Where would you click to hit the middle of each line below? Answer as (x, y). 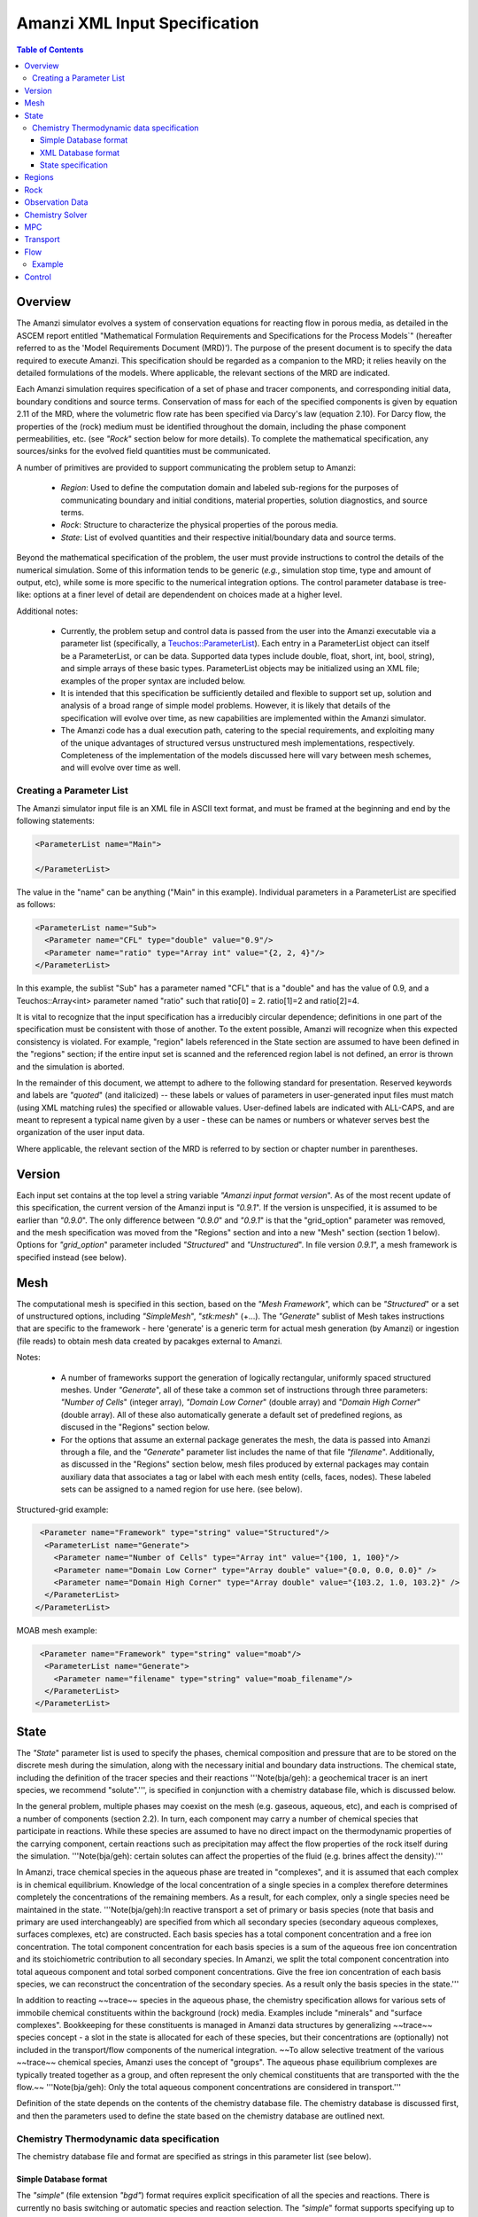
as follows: (36, 905)
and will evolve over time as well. (121, 768)
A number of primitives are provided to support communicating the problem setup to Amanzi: (186, 467)
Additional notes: (47, 611)
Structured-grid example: (62, 1509)
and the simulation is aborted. (70, 1066)
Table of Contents (50, 50)
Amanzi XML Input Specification (138, 23)
